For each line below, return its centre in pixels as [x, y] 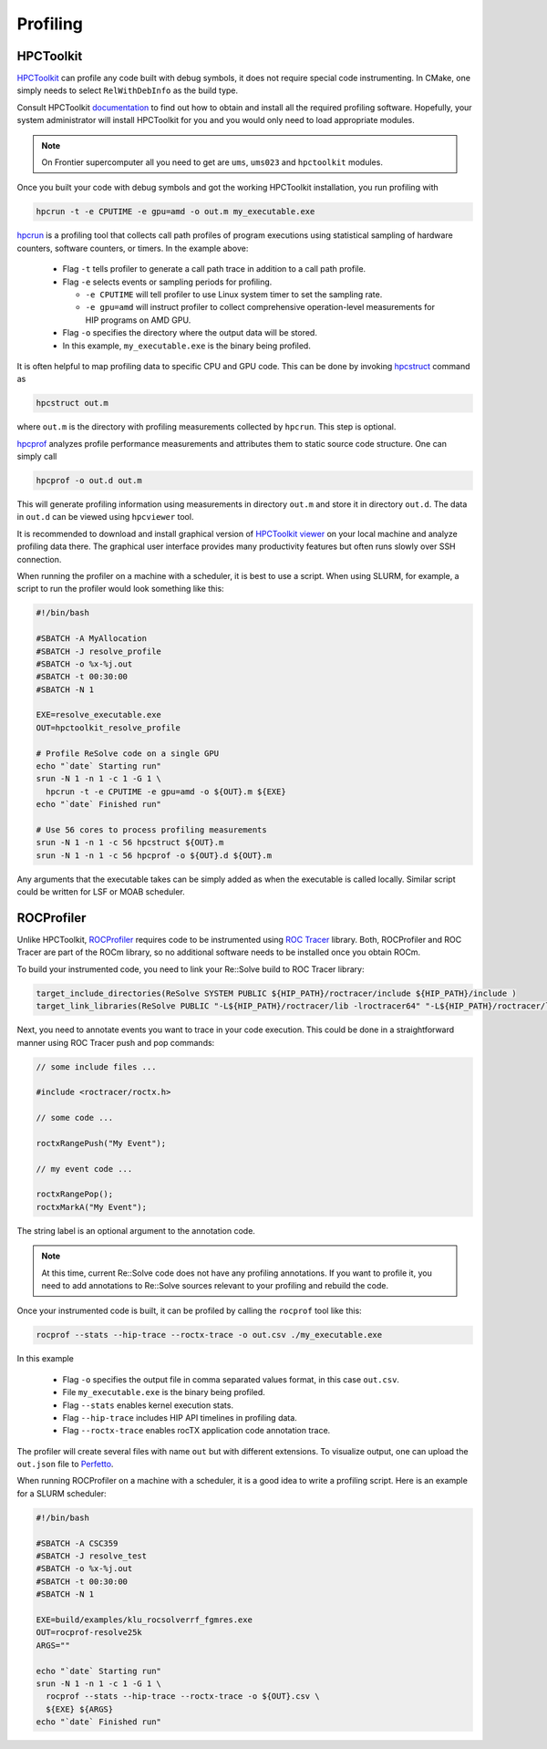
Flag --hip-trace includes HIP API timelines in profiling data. [180, 1417]
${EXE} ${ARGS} [80, 1709]
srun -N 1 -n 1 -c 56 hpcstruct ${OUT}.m [130, 843]
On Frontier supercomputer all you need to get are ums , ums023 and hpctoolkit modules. [212, 162]
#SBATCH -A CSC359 [77, 1543]
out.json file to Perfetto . [65, 1464]
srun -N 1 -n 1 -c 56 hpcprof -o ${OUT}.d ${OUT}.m [154, 855]
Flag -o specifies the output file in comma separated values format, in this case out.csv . [231, 1379]
